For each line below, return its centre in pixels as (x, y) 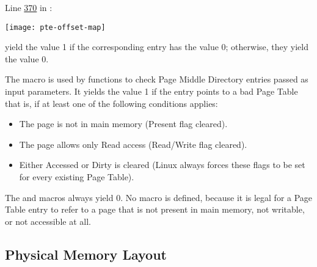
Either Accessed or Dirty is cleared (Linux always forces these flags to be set (162, 165)
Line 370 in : (29, 7)
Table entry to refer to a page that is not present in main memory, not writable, (155, 209)
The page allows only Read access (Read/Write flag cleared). (133, 144)
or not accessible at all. (48, 221)
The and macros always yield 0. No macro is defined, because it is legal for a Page (159, 197)
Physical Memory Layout (86, 254)
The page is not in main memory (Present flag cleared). (123, 124)
